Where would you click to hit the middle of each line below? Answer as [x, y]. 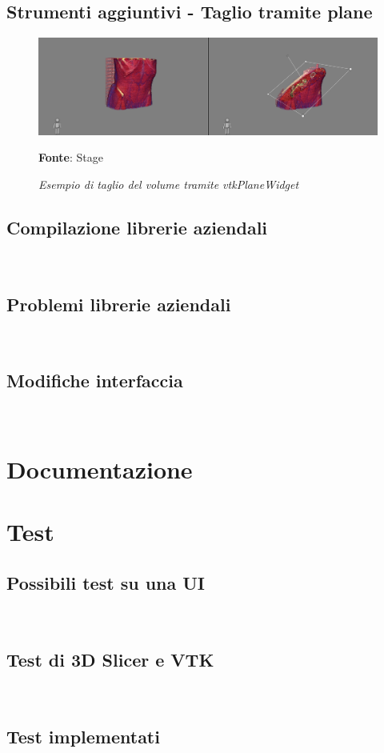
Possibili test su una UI [106, 582]
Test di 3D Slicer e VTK [110, 659]
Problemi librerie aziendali [119, 304]
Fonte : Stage [71, 157]
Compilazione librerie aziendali [137, 227]
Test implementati [83, 736]
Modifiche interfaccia [95, 381]
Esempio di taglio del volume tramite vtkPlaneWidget [169, 184]
